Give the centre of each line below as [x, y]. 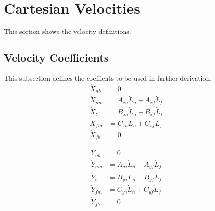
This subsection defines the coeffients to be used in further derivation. [108, 77]
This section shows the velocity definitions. [68, 31]
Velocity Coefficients [56, 57]
